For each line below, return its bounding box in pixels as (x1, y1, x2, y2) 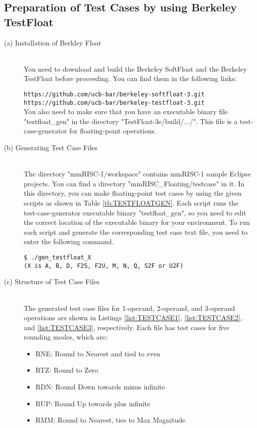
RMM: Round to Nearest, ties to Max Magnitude (35, 415, 186, 425)
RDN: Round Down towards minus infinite (35, 382, 165, 392)
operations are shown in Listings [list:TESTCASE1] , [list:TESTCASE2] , (24, 312, 243, 323)
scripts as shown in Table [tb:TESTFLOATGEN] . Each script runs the (24, 198, 239, 208)
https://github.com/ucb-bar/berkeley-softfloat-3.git (24, 90, 205, 98)
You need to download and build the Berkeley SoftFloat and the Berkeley (24, 63, 247, 74)
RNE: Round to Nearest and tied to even (35, 348, 160, 358)
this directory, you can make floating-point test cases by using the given (24, 188, 242, 198)
